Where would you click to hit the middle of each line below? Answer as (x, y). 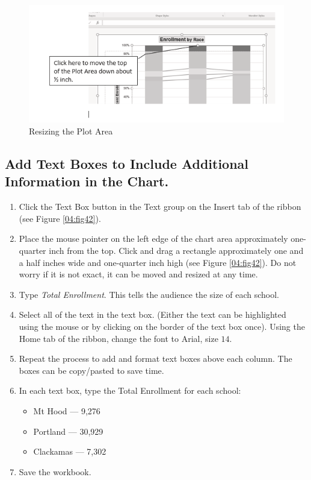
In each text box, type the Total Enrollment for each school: (130, 390)
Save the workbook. (55, 471)
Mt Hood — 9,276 (67, 410)
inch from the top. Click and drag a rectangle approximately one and (176, 251)
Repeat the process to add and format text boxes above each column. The (155, 358)
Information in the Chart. (87, 181)
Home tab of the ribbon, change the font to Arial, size (119, 338)
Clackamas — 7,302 (70, 451)
